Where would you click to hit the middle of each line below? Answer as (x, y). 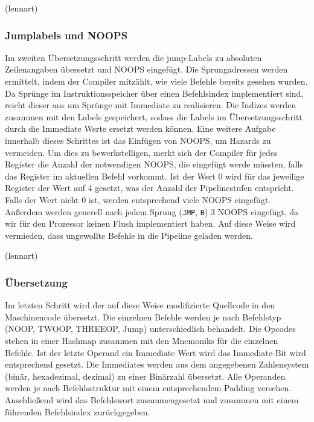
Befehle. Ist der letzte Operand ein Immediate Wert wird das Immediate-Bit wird (155, 352)
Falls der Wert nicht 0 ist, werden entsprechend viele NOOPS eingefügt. (138, 199)
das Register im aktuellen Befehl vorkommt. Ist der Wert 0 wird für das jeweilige (155, 176)
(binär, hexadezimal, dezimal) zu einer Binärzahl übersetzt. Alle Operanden (145, 376)
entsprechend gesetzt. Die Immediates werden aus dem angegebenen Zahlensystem (157, 364)
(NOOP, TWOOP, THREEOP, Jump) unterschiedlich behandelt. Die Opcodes (150, 329)
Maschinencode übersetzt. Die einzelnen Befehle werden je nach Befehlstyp (143, 316)
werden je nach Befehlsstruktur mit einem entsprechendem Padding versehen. (148, 388)
